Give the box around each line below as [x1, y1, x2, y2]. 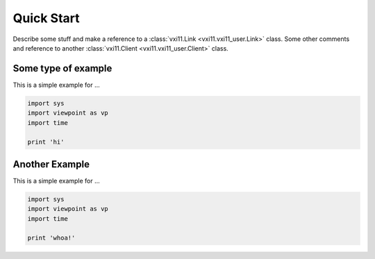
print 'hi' [27, 138, 65, 146]
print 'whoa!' [27, 234, 76, 242]
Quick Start [12, 10, 80, 26]
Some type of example [12, 62, 112, 74]
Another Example [12, 158, 90, 170]
